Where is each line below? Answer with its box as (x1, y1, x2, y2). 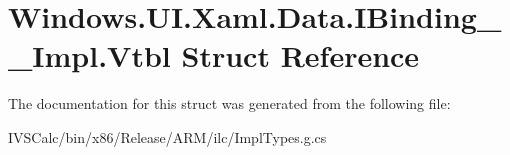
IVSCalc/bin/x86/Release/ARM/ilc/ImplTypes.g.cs (8, 126, 327, 147)
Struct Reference (181, 35, 420, 76)
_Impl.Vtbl (8, 35, 171, 76)
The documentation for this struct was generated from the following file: (8, 93, 451, 114)
